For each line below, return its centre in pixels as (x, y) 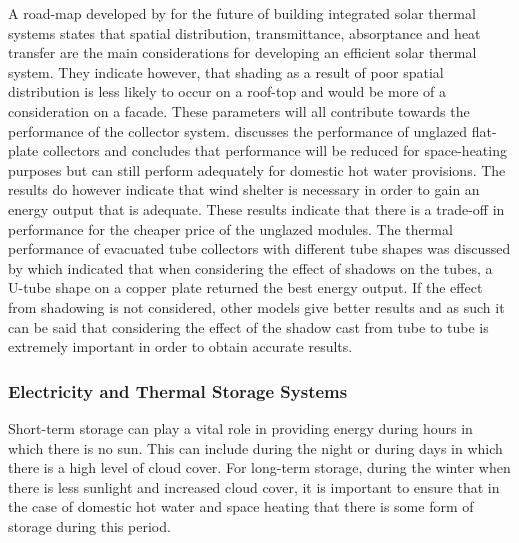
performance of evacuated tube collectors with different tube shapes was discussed (259, 248)
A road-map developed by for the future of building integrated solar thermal (242, 13)
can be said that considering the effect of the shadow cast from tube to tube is (248, 326)
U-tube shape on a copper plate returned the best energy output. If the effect (245, 287)
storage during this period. (89, 525)
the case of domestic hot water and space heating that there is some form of (241, 506)
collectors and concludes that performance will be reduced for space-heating (274, 150)
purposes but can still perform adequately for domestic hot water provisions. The (257, 169)
